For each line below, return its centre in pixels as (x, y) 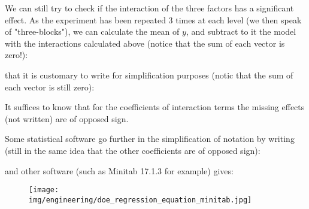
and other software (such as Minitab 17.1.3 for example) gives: (119, 170)
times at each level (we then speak (239, 19)
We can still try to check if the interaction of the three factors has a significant (149, 8)
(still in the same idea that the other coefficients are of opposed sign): (133, 150)
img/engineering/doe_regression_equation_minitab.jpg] (140, 200)
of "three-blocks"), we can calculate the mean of (92, 31)
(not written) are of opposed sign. (67, 118)
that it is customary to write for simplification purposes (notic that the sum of (149, 75)
